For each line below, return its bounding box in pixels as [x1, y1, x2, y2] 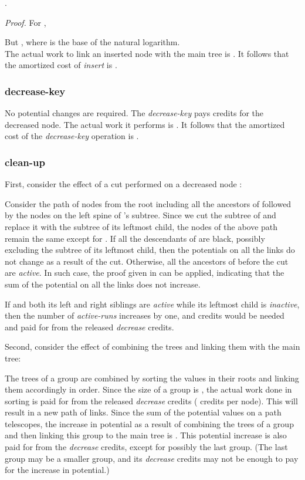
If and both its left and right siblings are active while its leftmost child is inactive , [5, 298, 300, 310]
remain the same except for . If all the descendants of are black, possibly [5, 232, 265, 244]
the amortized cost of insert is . [5, 59, 117, 71]
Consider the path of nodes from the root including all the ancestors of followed [5, 197, 292, 209]
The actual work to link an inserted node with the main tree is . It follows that [5, 47, 289, 59]
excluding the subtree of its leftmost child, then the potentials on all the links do [5, 244, 295, 256]
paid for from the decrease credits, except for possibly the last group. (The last [5, 441, 288, 453]
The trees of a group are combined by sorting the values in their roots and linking [5, 371, 299, 384]
